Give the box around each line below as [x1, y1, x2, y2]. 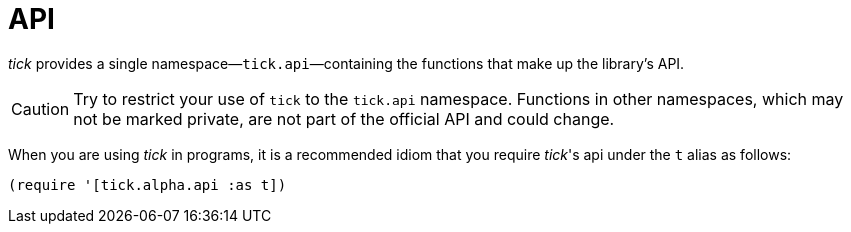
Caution [11, 98, 70, 119]
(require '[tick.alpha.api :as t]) [8, 176, 287, 193]
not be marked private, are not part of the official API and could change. [73, 108, 615, 129]
